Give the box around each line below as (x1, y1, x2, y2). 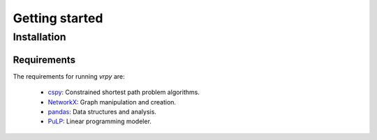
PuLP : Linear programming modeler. (47, 117, 151, 125)
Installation (13, 31, 66, 43)
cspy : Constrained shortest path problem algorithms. (47, 88, 200, 97)
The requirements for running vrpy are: (13, 72, 125, 80)
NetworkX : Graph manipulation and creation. (47, 98, 177, 106)
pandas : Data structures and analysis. (47, 107, 157, 116)
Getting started (13, 10, 103, 26)
